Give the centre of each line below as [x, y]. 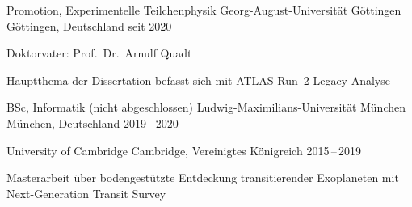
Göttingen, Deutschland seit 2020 [89, 25]
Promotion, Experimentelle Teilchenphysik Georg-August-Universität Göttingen [204, 10]
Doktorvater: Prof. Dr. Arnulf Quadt [99, 53]
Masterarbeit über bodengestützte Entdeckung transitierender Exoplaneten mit [203, 177]
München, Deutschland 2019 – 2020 [92, 123]
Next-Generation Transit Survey [86, 193]
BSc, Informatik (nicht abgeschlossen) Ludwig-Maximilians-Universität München [206, 107]
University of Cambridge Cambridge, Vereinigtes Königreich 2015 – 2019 [184, 150]
